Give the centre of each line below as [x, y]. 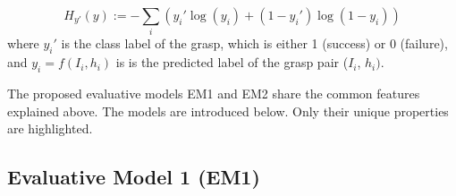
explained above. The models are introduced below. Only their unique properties [228, 111]
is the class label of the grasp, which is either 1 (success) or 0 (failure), [254, 43]
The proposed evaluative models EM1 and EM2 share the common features [214, 93]
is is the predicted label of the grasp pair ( [232, 62]
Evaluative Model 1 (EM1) [134, 177]
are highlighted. [50, 128]
